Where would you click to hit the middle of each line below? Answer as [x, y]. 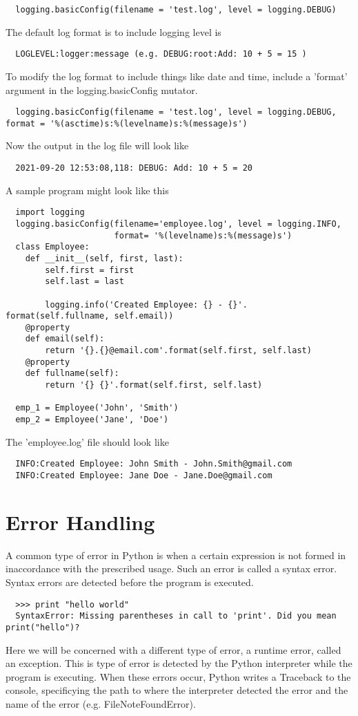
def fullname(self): [72, 374]
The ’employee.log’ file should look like [87, 441]
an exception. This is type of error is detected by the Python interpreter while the [179, 663]
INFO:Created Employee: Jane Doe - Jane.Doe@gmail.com [144, 475]
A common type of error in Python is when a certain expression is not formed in [176, 555]
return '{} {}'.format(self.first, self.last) [154, 385]
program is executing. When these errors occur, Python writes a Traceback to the [178, 676]
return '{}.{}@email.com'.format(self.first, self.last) [178, 351]
